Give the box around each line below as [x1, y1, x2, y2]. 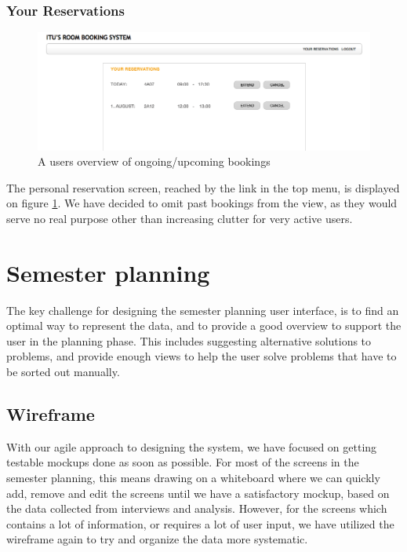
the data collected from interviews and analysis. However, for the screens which [6, 500, 387, 517]
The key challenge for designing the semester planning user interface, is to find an [6, 302, 399, 318]
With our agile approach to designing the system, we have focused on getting [6, 438, 377, 455]
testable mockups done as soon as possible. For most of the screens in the [6, 454, 359, 470]
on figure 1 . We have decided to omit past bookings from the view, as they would [6, 195, 398, 211]
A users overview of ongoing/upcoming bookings [38, 153, 271, 170]
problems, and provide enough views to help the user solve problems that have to [6, 348, 397, 364]
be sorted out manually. [6, 363, 120, 379]
